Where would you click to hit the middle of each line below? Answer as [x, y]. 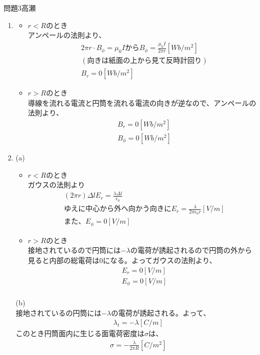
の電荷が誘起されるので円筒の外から [191, 250]
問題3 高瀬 [20, 8]
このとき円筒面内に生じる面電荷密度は [80, 333]
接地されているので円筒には [74, 250]
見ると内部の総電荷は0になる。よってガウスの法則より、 [122, 260]
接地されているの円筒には [58, 312]
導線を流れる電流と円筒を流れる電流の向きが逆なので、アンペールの [142, 102]
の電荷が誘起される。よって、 [161, 312]
